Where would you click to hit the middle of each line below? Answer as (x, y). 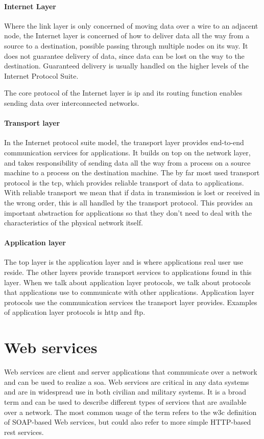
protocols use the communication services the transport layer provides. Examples (131, 302)
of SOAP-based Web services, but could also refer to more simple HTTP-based (128, 422)
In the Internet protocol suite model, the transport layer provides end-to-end (124, 142)
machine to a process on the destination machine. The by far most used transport (132, 172)
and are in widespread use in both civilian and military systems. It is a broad (125, 392)
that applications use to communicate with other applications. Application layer (129, 292)
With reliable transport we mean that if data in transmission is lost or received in (132, 192)
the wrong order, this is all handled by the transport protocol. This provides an (128, 202)
